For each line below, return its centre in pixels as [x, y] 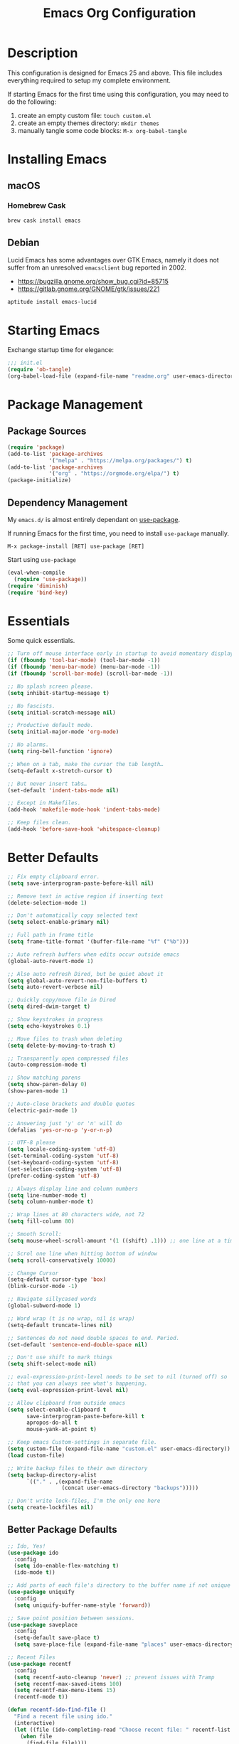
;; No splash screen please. [51, 686]
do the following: [32, 102]
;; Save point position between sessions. [71, 1618]
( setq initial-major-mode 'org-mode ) [63, 732]
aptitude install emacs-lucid [52, 302]
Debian [23, 243]
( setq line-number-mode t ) [47, 1195]
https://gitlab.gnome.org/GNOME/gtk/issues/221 [89, 289]
